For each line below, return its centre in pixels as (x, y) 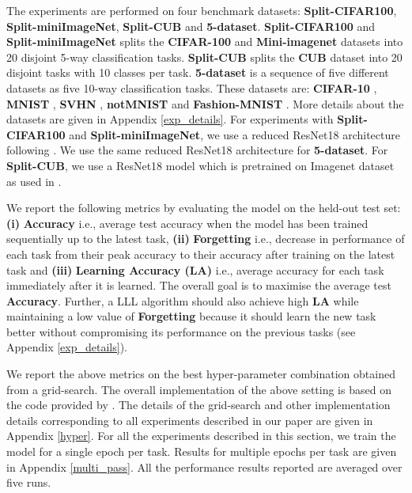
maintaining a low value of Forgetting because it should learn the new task (191, 316)
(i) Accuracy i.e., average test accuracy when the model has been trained (187, 223)
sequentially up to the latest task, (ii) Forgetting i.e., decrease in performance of (206, 239)
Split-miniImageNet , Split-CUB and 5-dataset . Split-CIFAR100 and (191, 26)
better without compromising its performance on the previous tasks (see (181, 331)
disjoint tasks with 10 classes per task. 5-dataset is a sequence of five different (198, 72)
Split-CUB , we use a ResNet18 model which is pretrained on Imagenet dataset (200, 165)
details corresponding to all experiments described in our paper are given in (190, 420)
